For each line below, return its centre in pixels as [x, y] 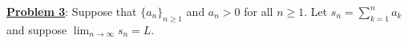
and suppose [37, 29]
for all [259, 11]
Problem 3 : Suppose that [72, 11]
